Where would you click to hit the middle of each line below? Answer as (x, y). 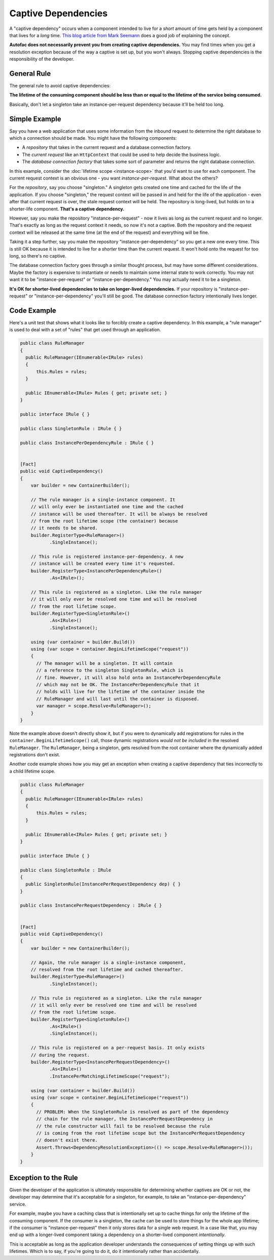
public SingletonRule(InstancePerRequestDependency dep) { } (103, 884)
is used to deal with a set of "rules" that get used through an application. (85, 330)
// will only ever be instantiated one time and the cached (107, 507)
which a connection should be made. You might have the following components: (93, 138)
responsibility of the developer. (42, 59)
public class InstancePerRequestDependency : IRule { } (91, 905)
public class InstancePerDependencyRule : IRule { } (87, 443)
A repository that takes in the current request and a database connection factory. (107, 147)
